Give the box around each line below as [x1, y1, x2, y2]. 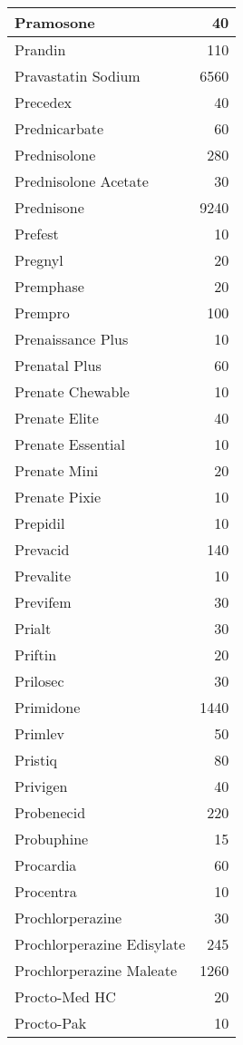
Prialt [15, 618, 52, 639]
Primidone [15, 697, 81, 718]
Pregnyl [15, 249, 63, 270]
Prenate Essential [15, 434, 126, 454]
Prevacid [15, 539, 70, 560]
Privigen [15, 776, 68, 796]
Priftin [15, 644, 57, 665]
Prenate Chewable [15, 381, 130, 402]
